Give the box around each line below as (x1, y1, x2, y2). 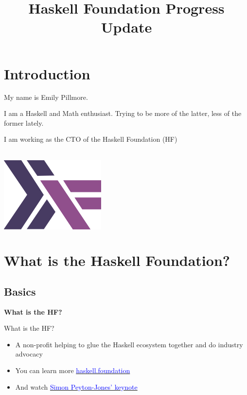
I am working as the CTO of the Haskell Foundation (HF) (4, 134, 177, 144)
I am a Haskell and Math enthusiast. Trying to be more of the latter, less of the (4, 108, 242, 118)
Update (101, 17, 152, 37)
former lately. (4, 117, 44, 128)
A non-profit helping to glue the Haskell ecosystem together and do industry (15, 339, 243, 349)
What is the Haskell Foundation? (4, 250, 230, 270)
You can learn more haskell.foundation (15, 365, 130, 376)
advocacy (15, 349, 43, 359)
